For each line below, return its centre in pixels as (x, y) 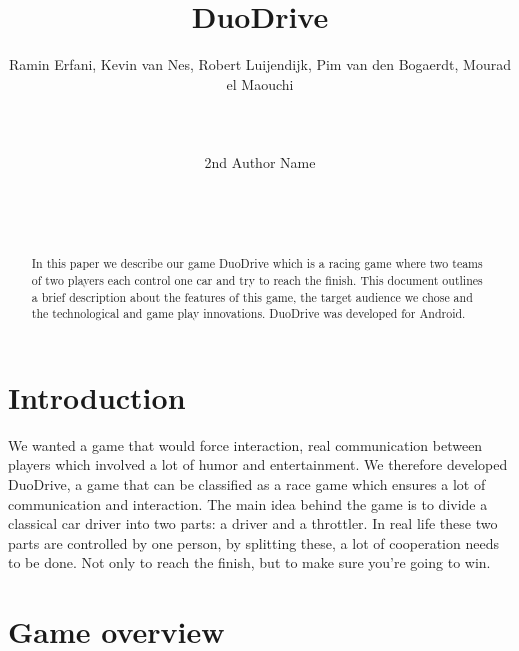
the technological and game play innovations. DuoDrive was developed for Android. (248, 313)
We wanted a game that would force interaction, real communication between (245, 444)
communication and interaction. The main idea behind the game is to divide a (248, 503)
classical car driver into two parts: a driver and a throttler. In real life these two (253, 523)
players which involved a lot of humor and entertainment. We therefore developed (258, 464)
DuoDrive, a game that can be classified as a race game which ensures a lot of (247, 484)
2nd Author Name (260, 162)
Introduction (97, 396)
